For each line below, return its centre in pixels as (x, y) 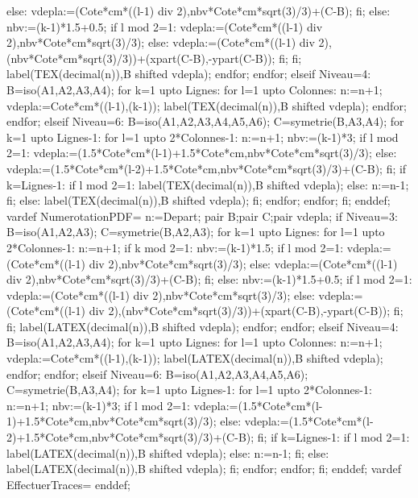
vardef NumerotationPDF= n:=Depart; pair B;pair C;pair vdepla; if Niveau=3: (202, 216)
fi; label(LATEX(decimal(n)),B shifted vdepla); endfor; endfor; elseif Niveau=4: (203, 326)
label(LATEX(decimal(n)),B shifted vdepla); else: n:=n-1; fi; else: (168, 452)
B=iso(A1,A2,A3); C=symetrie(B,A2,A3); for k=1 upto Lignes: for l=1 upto (196, 232)
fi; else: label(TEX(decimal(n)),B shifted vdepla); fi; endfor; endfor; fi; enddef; (199, 200)
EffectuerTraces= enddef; (68, 484)
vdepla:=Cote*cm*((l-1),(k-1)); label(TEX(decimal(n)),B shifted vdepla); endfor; (207, 105)
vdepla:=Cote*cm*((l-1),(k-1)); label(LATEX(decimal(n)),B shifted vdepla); (195, 358)
